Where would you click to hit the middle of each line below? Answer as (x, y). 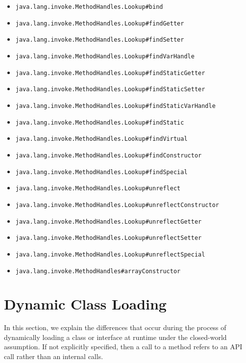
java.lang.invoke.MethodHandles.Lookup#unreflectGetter (109, 221)
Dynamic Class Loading (85, 304)
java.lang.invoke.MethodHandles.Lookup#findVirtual (101, 139)
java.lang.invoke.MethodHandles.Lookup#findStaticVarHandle (115, 106)
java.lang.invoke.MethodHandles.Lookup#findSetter (100, 40)
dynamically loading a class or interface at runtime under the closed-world (115, 337)
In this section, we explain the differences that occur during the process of (115, 327)
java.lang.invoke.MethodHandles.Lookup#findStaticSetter (110, 90)
